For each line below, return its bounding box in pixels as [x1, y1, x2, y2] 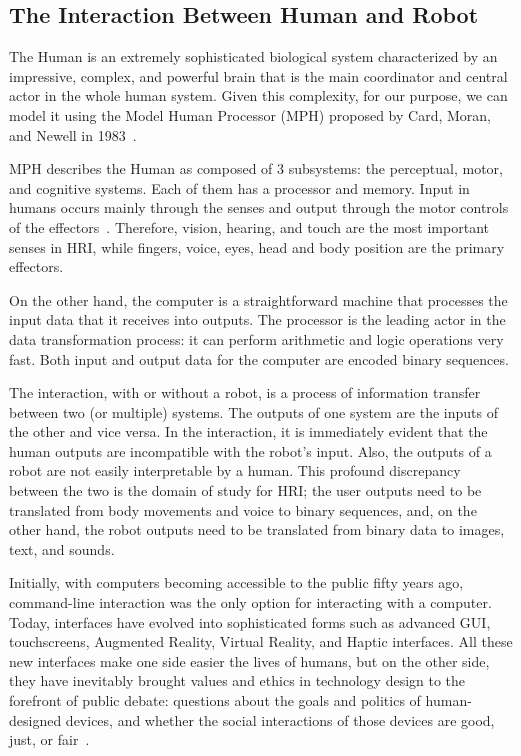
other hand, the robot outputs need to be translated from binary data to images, [9, 519, 505, 540]
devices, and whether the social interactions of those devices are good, [65, 709, 495, 730]
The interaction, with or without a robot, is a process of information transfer [9, 382, 481, 403]
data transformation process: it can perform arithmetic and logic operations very [9, 328, 504, 349]
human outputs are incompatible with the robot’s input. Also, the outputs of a [9, 440, 492, 461]
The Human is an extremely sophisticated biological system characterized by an [9, 46, 498, 67]
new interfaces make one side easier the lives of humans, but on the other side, [9, 650, 490, 671]
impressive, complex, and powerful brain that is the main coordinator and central [9, 65, 508, 86]
